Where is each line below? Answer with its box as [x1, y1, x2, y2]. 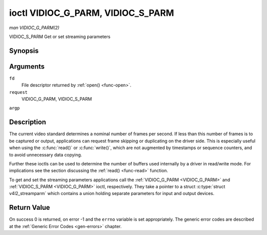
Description [9, 118, 46, 126]
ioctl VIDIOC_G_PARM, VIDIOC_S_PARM [9, 7, 174, 18]
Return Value [9, 203, 50, 212]
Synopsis [9, 46, 39, 55]
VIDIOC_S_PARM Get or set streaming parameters [9, 34, 111, 39]
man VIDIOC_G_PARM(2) [9, 25, 59, 31]
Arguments [9, 62, 45, 71]
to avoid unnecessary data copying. [9, 152, 83, 157]
